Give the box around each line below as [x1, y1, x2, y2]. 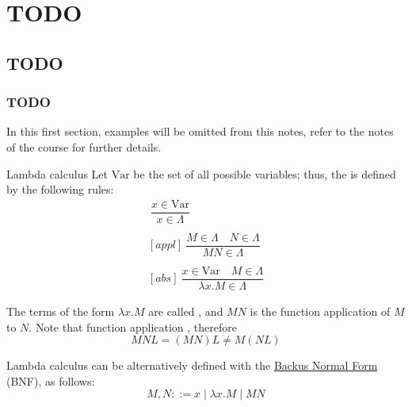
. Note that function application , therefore [29, 318, 237, 335]
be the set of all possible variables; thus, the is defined [133, 165, 396, 182]
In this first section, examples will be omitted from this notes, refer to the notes [6, 123, 394, 140]
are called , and [148, 303, 223, 320]
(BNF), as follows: [6, 372, 95, 389]
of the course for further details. [6, 138, 162, 155]
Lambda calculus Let [6, 165, 109, 182]
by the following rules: [6, 181, 114, 198]
